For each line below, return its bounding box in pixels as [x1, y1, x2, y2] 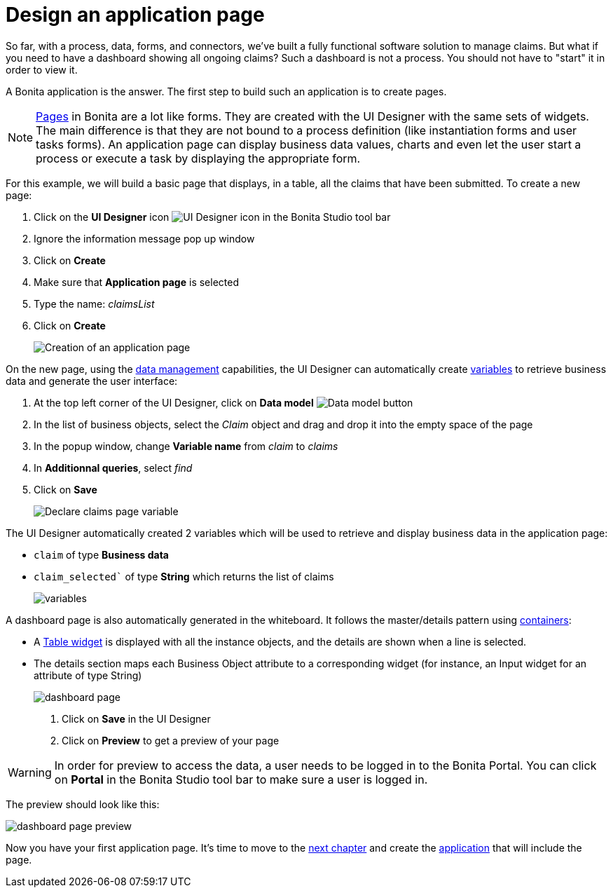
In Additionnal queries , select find [34, 461, 193, 474]
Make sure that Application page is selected [34, 275, 239, 288]
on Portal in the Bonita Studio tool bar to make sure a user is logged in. [54, 772, 428, 786]
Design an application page [6, 3, 265, 27]
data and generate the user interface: [6, 374, 178, 387]
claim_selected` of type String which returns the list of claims [34, 570, 334, 582]
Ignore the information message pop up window [34, 232, 255, 245]
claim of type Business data [34, 548, 169, 561]
